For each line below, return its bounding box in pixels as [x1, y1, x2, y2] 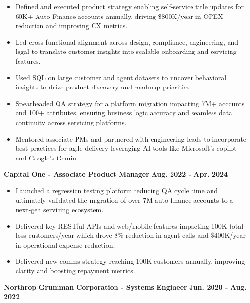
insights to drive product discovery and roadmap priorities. [15, 82, 192, 92]
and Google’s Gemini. [15, 152, 80, 162]
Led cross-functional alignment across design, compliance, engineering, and [15, 36, 239, 47]
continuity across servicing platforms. [15, 117, 127, 127]
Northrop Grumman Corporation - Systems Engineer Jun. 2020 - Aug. [4, 282, 247, 292]
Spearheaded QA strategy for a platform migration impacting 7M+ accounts [15, 98, 245, 108]
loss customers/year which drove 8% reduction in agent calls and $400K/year [15, 230, 246, 240]
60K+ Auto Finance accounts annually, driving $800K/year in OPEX [15, 11, 223, 21]
